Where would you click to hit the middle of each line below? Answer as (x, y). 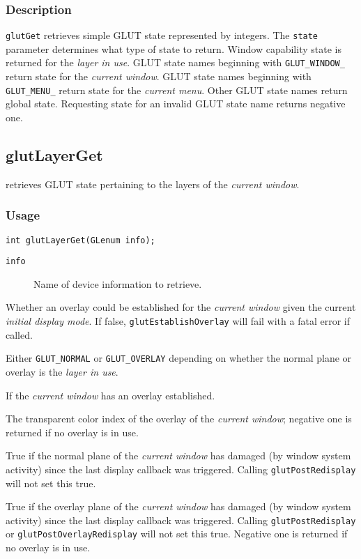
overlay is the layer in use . (62, 371)
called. (19, 334)
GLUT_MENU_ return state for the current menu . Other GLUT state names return (177, 90)
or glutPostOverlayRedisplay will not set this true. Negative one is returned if (177, 534)
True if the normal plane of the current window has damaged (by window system (178, 455)
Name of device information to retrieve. (118, 283)
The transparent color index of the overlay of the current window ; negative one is (179, 419)
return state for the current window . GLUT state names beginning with (159, 76)
